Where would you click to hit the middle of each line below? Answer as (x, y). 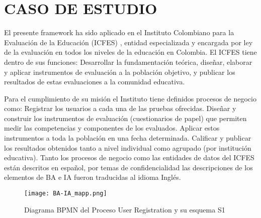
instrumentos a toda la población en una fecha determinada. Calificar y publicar (128, 138)
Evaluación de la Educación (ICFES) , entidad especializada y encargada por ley (128, 42)
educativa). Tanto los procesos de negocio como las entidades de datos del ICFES (129, 157)
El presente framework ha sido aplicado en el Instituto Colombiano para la (119, 32)
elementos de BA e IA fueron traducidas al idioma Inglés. (93, 177)
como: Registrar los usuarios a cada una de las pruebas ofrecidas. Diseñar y (120, 108)
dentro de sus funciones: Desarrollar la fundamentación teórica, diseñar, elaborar (128, 62)
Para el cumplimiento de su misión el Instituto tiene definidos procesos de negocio (130, 98)
